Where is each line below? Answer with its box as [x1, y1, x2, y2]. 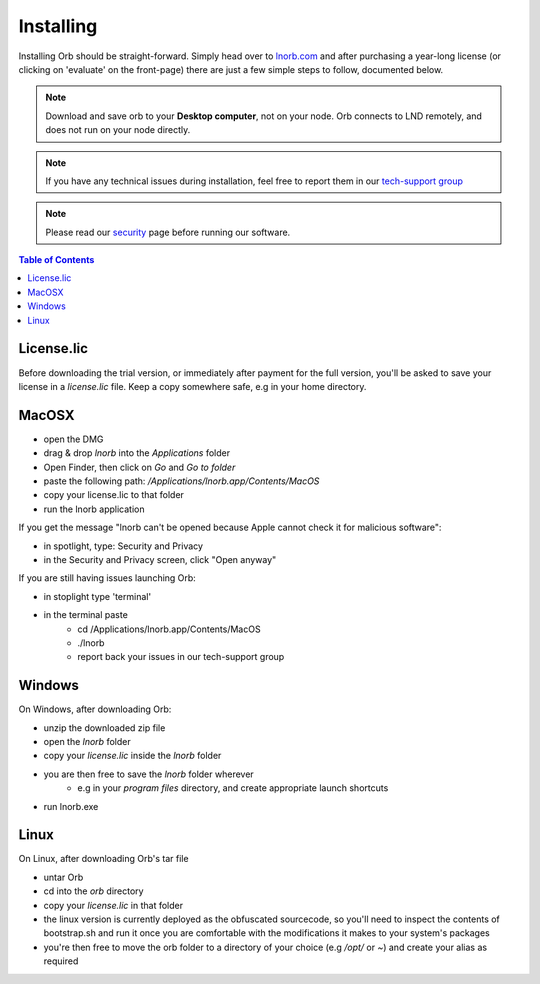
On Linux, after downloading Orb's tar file [18, 853, 189, 865]
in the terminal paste [43, 609, 129, 621]
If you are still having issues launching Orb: [18, 572, 197, 584]
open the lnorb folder [43, 735, 131, 747]
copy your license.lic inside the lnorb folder [43, 750, 222, 762]
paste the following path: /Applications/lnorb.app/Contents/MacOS [43, 475, 320, 487]
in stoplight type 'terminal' [43, 590, 152, 602]
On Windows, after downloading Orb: [18, 703, 172, 715]
